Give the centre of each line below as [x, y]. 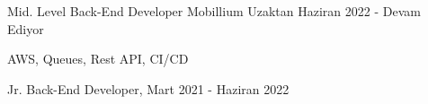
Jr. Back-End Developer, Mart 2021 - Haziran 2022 [148, 88]
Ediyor [26, 28]
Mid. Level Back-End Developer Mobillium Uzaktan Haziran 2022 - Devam [214, 11]
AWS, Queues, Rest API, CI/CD [98, 59]
